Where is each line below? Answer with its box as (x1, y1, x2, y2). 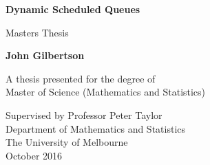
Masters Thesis (6, 25, 69, 39)
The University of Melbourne (6, 135, 128, 149)
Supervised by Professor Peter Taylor (6, 107, 162, 122)
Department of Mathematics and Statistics (6, 121, 186, 135)
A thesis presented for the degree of (6, 71, 156, 85)
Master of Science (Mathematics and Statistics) (6, 85, 206, 99)
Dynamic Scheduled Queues (6, 2, 140, 16)
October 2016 (6, 148, 63, 162)
